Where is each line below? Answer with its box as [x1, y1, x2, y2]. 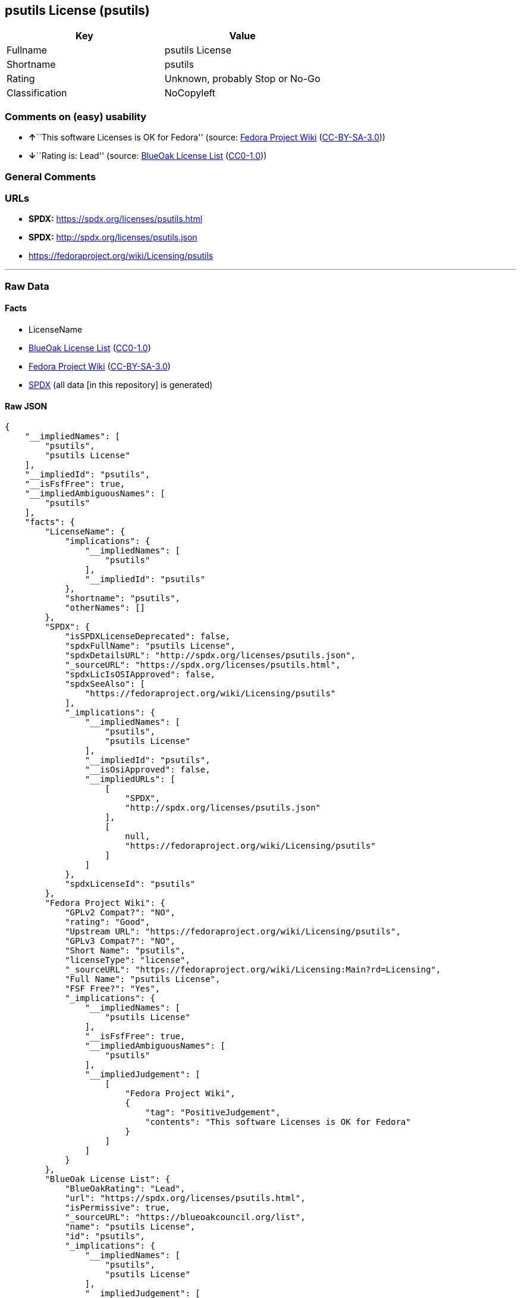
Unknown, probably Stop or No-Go [164, 73, 321, 85]
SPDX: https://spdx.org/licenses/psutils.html [29, 214, 203, 224]
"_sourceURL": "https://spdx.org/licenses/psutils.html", [65, 660, 341, 670]
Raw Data [5, 280, 49, 292]
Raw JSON [5, 401, 48, 411]
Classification [7, 87, 67, 99]
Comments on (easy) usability [5, 110, 147, 123]
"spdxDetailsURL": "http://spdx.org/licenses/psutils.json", [65, 650, 356, 661]
